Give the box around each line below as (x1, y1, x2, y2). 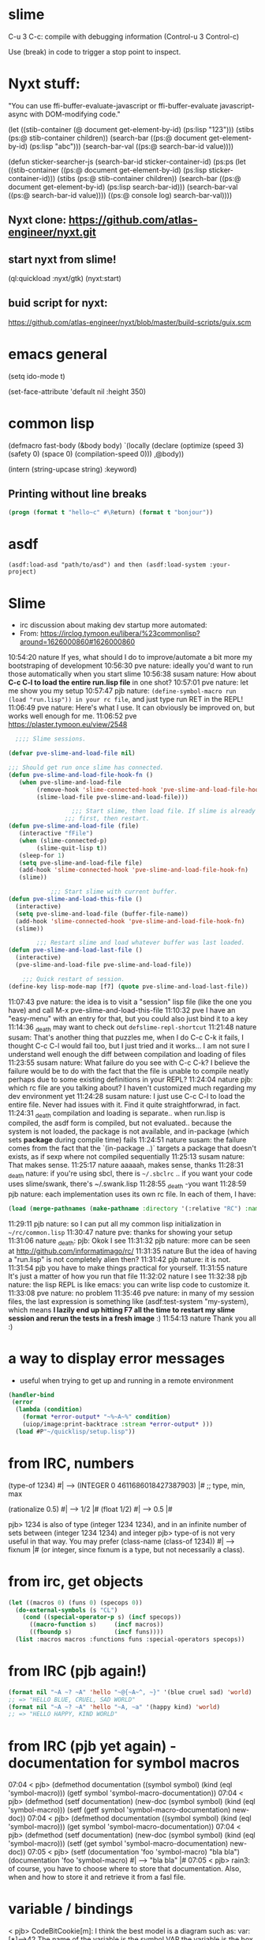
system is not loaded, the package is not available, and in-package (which (8, 1127, 250, 1136)
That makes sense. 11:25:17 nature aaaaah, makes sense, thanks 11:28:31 (8, 1161, 244, 1170)
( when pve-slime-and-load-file (18, 778, 122, 786)
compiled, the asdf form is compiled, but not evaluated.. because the (8, 1118, 233, 1128)
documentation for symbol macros (8, 1754, 240, 1771)
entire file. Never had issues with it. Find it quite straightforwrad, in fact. (8, 1100, 241, 1109)
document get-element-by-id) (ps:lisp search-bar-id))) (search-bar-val (8, 182, 238, 191)
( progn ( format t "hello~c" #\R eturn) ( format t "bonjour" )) (8, 508, 214, 516)
